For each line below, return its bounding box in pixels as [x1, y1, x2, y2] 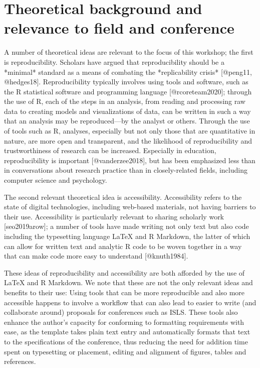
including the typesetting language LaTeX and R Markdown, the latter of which [4, 231, 250, 241]
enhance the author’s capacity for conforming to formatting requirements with [4, 316, 244, 327]
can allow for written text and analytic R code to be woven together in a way [4, 240, 242, 251]
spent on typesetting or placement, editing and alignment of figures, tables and [4, 346, 246, 356]
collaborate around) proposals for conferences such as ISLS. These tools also [4, 307, 238, 317]
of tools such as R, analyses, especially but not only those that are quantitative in [4, 126, 255, 136]
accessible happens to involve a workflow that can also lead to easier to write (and [4, 297, 256, 307]
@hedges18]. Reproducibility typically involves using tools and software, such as [4, 76, 248, 87]
